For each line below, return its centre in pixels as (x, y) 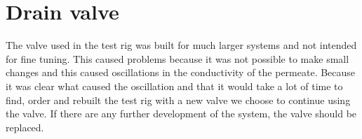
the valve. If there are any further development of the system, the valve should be (181, 114)
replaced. (25, 127)
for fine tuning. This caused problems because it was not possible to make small (177, 58)
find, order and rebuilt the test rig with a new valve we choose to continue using (178, 100)
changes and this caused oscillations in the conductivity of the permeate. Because (181, 72)
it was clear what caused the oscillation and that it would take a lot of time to (174, 86)
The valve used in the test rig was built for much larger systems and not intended (181, 45)
